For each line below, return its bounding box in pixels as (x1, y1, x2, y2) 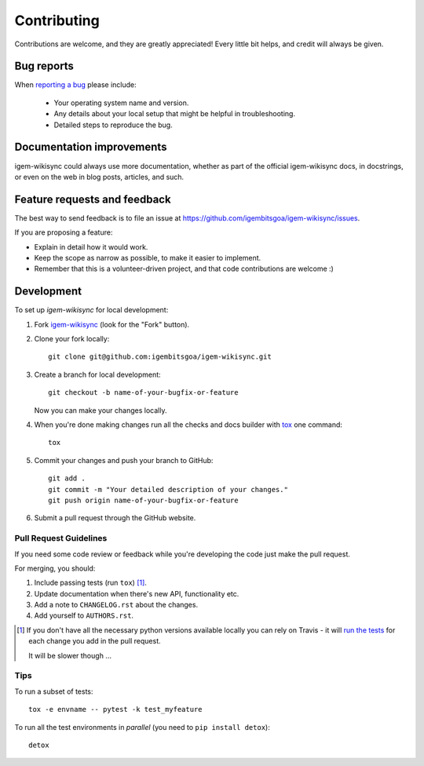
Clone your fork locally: (34, 334, 110, 344)
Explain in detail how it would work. (34, 242, 148, 251)
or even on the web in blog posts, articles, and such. (14, 172, 185, 181)
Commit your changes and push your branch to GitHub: (34, 455, 214, 465)
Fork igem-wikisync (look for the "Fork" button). (34, 319, 190, 329)
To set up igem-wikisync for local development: (14, 305, 169, 315)
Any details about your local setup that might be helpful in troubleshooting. (53, 109, 296, 119)
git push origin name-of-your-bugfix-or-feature (48, 495, 239, 505)
